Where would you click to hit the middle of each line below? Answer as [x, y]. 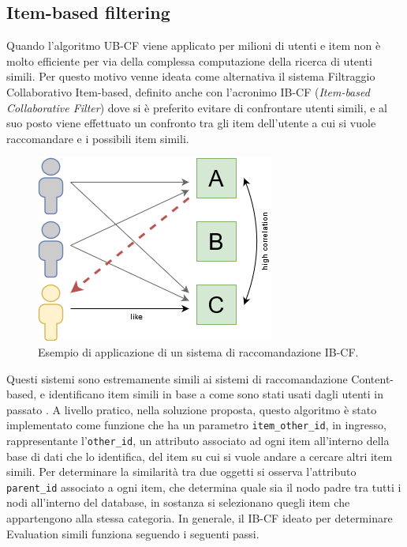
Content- [372, 378]
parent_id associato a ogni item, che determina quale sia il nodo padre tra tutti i [204, 487]
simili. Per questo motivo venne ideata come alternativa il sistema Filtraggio [191, 76]
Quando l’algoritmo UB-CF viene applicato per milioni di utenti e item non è [194, 45]
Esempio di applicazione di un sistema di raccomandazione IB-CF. [198, 351]
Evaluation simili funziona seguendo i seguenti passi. [133, 533]
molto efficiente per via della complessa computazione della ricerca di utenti [189, 60]
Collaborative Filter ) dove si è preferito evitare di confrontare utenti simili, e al [197, 107]
